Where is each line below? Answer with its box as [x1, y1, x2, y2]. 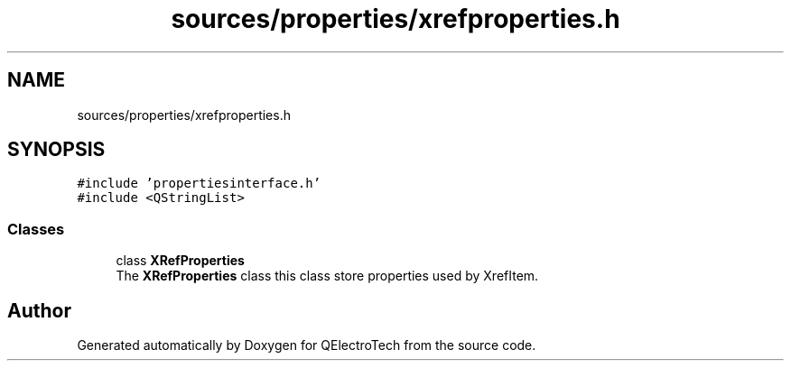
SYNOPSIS [7, 138, 106, 161]
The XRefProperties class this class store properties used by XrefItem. [116, 268, 539, 284]
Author [7, 299, 71, 322]
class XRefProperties [116, 253, 245, 269]
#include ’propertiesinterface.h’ [77, 176, 321, 191]
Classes [7, 219, 65, 238]
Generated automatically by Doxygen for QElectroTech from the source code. [77, 337, 536, 354]
